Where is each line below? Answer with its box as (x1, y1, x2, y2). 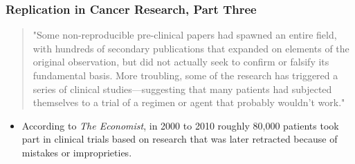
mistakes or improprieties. (21, 145, 132, 159)
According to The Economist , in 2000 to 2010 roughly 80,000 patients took (21, 118, 339, 132)
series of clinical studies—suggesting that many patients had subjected (33, 81, 332, 96)
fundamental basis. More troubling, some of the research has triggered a (33, 68, 338, 82)
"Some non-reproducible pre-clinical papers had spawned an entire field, (33, 28, 337, 42)
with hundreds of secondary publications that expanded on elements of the (33, 41, 349, 55)
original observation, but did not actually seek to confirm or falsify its (33, 54, 329, 69)
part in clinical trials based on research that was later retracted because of (21, 132, 338, 146)
